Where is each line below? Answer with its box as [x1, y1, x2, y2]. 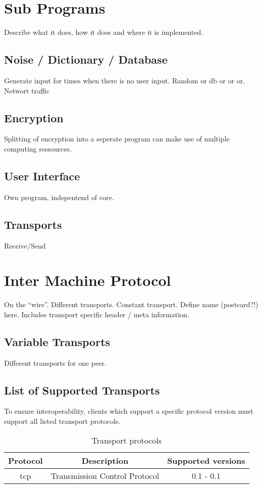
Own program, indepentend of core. [4, 191, 114, 202]
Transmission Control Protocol [50, 469, 160, 481]
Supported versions [167, 454, 245, 466]
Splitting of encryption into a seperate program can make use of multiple [4, 133, 230, 144]
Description [81, 454, 129, 466]
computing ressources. [4, 143, 72, 154]
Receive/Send [4, 240, 46, 251]
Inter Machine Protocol [4, 270, 171, 290]
